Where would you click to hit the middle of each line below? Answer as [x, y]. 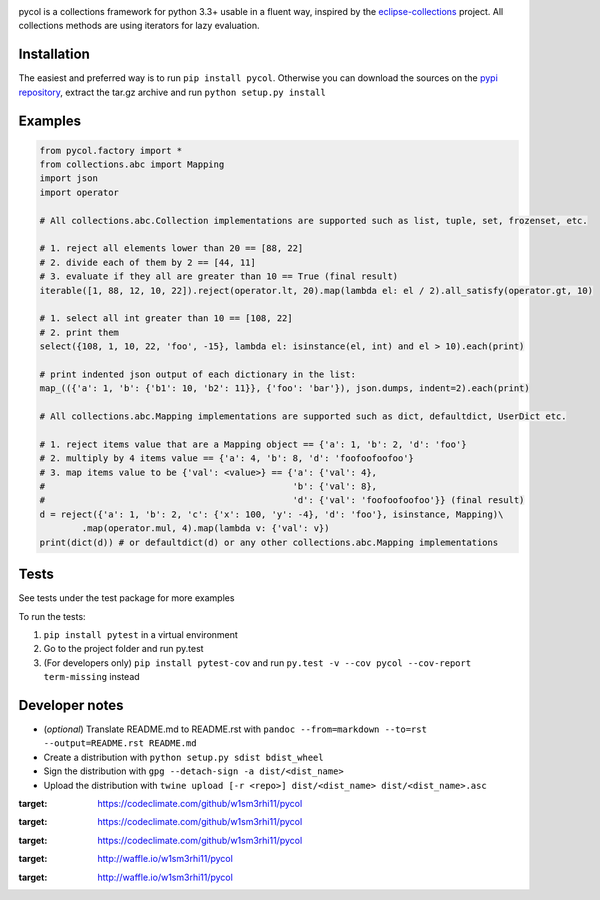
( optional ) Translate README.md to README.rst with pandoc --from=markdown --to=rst [235, 729]
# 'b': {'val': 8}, [208, 486]
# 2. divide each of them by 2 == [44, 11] [148, 262]
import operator [79, 192]
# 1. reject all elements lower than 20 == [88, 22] [171, 248]
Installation [54, 54]
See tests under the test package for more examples [126, 598]
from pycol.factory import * [111, 150]
